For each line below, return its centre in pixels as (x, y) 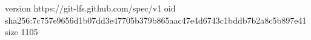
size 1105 (22, 32)
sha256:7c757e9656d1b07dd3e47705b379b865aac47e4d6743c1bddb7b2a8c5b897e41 (156, 20)
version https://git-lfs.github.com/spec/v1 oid (90, 8)
